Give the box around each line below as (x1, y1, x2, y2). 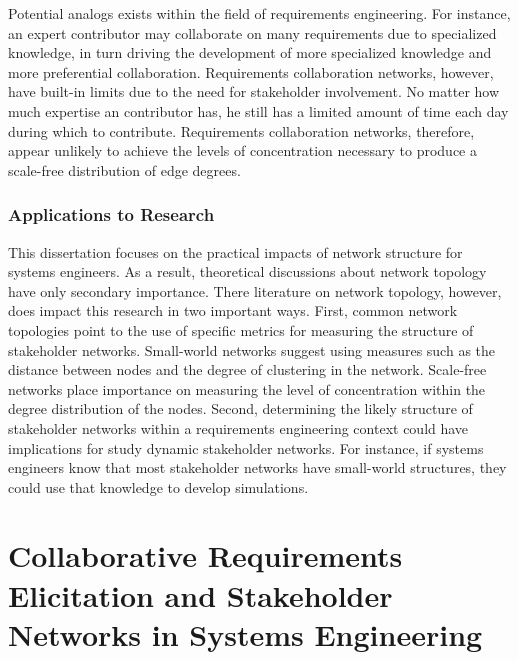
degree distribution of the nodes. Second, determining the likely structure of (8, 398, 473, 419)
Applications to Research (8, 202, 215, 227)
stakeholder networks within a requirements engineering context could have (8, 417, 469, 438)
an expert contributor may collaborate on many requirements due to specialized (8, 22, 497, 43)
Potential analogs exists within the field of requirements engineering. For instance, (8, 3, 511, 23)
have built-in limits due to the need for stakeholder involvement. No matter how (8, 81, 500, 102)
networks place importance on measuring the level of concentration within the (8, 378, 486, 399)
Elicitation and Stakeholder (8, 574, 393, 615)
